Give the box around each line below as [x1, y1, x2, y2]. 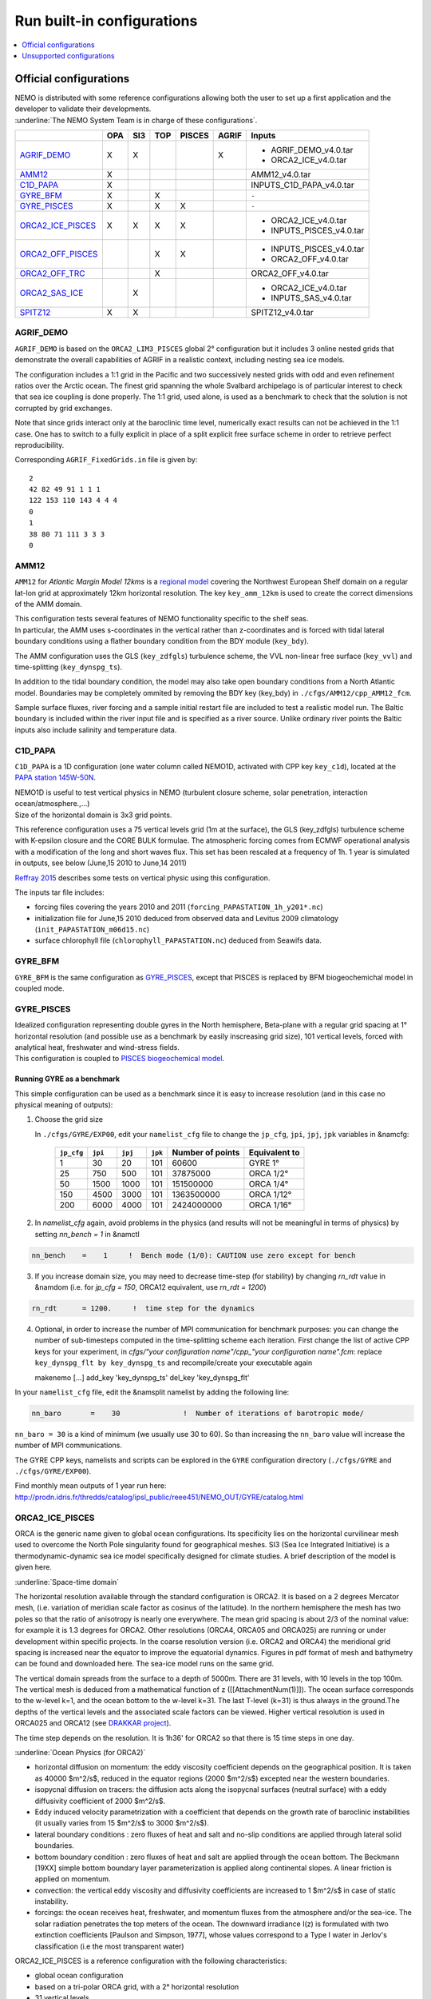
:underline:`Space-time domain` [14, 1577, 120, 1586]
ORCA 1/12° [248, 1189, 292, 1200]
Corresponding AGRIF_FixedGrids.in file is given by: [14, 455, 198, 465]
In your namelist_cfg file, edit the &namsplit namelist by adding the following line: [14, 1387, 290, 1397]
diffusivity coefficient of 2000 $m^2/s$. [34, 1796, 166, 1805]
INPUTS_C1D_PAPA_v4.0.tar [251, 180, 354, 191]
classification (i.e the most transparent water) [34, 1941, 184, 1951]
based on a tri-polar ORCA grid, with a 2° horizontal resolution [34, 1981, 239, 1991]
